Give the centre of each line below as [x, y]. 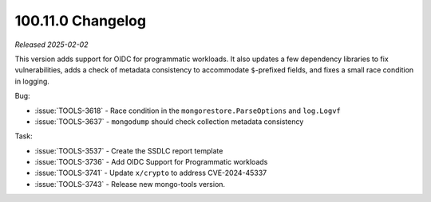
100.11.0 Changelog [81, 21]
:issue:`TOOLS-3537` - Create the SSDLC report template [129, 150]
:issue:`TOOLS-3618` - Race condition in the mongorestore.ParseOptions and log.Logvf [188, 111]
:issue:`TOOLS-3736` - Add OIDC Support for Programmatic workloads [151, 162]
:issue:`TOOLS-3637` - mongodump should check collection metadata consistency [169, 121]
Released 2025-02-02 [51, 45]
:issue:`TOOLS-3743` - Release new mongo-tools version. [130, 184]
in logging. [32, 81]
